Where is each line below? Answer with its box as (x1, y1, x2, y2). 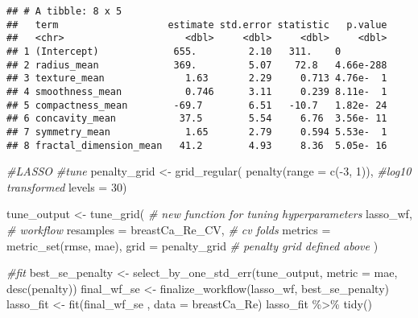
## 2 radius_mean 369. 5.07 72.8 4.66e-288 (6, 59, 387, 71)
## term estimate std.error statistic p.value (6, 19, 387, 31)
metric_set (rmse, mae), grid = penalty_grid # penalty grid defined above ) (6, 237, 379, 254)
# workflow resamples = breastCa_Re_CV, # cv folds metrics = (6, 221, 331, 237)
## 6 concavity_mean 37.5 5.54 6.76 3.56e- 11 (6, 113, 387, 125)
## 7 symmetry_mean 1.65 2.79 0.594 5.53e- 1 (6, 126, 387, 138)
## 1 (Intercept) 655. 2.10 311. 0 (6, 45, 341, 57)
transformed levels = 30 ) (6, 178, 127, 195)
